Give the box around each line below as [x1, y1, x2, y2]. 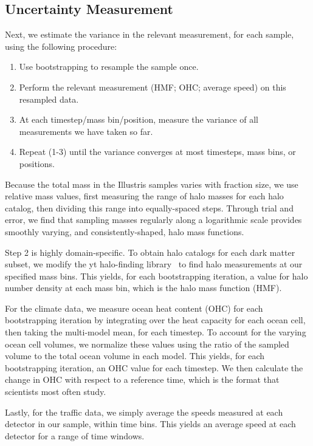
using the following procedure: [5, 39, 117, 52]
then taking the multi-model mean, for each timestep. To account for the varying [5, 326, 306, 338]
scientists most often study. [5, 385, 106, 398]
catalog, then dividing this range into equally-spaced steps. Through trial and [5, 201, 294, 214]
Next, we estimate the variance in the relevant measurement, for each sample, [5, 28, 294, 41]
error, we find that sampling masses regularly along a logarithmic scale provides [5, 213, 302, 226]
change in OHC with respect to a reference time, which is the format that [5, 373, 280, 386]
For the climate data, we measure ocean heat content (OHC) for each [5, 301, 263, 314]
